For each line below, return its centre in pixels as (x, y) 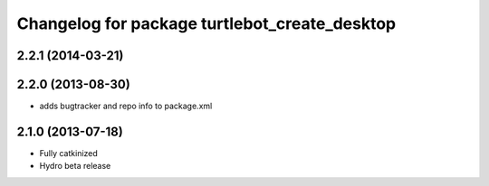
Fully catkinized (69, 153)
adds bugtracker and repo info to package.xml (126, 106)
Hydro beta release (75, 166)
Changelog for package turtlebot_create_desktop (206, 23)
